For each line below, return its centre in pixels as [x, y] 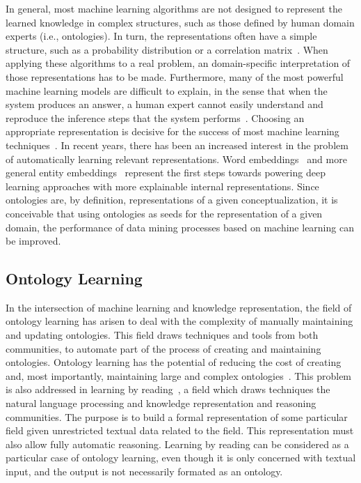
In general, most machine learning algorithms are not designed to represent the [174, 8]
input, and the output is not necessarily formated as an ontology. [144, 472]
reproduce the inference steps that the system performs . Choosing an [155, 117]
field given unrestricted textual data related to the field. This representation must [180, 430]
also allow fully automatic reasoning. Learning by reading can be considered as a [177, 444]
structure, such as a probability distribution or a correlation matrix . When [167, 49]
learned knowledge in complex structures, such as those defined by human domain [180, 22]
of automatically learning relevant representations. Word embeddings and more [176, 159]
